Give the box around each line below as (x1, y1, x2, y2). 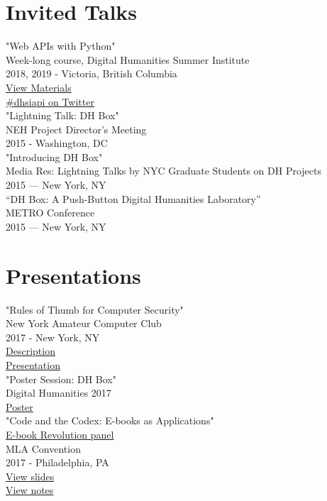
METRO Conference (6, 205, 95, 220)
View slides (6, 468, 55, 483)
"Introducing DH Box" (6, 149, 103, 164)
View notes (6, 483, 54, 497)
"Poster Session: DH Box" (6, 371, 116, 386)
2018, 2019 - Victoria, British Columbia (6, 66, 177, 81)
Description (6, 343, 55, 358)
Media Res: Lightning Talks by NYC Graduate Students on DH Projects (6, 163, 322, 178)
